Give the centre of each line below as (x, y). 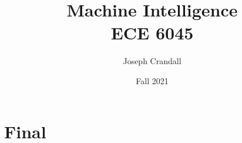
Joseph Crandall (152, 61)
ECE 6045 (152, 33)
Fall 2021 (152, 80)
